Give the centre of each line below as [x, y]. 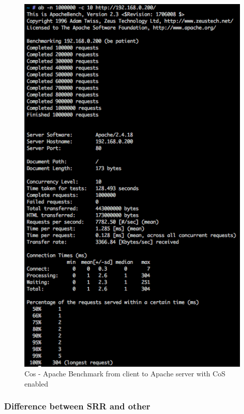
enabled [36, 383]
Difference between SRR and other [77, 406]
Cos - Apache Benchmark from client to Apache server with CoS [125, 374]
